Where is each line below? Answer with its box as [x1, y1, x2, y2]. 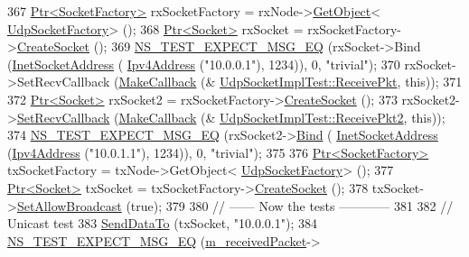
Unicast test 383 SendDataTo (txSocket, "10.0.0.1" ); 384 [7, 214, 317, 233]
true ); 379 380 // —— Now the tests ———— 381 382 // [130, 196, 454, 215]
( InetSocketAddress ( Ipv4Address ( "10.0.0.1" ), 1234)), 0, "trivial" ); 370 [7, 54, 400, 73]
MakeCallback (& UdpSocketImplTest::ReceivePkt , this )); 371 [118, 72, 463, 91]
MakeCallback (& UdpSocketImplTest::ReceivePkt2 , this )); [118, 107, 446, 126]
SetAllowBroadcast [16, 196, 122, 215]
